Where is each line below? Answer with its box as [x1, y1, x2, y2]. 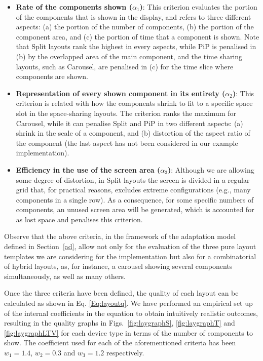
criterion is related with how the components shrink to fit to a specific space [16, 98, 253, 108]
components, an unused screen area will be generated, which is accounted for [16, 204, 254, 215]
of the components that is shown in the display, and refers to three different [16, 11, 251, 22]
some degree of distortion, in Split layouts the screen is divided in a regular [16, 174, 250, 185]
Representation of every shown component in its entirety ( [16, 88, 226, 98]
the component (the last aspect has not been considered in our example [16, 137, 238, 148]
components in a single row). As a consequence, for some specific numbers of [16, 194, 254, 205]
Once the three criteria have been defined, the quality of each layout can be [4, 288, 239, 298]
